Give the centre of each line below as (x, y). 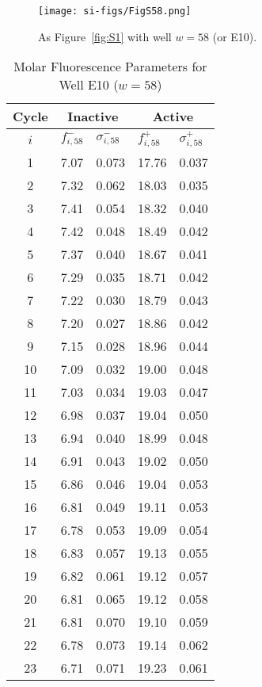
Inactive (93, 116)
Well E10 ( (89, 85)
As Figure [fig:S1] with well (105, 36)
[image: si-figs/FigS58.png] (115, 11)
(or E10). (235, 36)
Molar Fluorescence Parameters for (110, 67)
